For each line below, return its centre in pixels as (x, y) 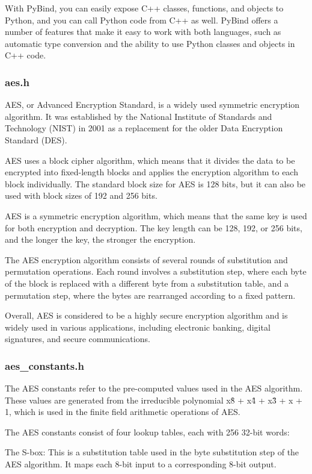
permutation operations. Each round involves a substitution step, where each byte (156, 271)
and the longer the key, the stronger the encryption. (100, 239)
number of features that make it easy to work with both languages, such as (143, 32)
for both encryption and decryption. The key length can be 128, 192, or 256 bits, (154, 227)
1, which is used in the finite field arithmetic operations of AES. (123, 412)
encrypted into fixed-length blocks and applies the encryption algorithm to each (151, 172)
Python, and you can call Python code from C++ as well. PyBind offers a (142, 20)
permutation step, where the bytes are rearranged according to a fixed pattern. (150, 295)
